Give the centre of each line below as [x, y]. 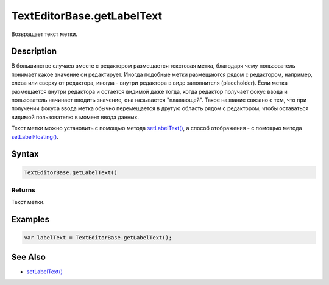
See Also [28, 257]
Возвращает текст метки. [44, 34]
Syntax [25, 154]
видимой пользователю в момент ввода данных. [75, 117]
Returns [23, 190]
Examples [30, 220]
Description [34, 51]
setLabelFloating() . [35, 136]
